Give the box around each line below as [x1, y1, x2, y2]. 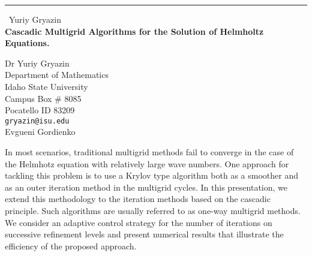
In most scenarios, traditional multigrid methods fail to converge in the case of [5, 146, 294, 158]
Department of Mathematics [5, 68, 109, 81]
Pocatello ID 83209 [5, 104, 75, 116]
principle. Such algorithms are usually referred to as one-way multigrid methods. [5, 204, 301, 216]
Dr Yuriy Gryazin [5, 56, 70, 69]
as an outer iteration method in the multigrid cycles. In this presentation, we [5, 180, 288, 193]
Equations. [5, 37, 50, 49]
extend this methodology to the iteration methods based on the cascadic [5, 192, 271, 205]
